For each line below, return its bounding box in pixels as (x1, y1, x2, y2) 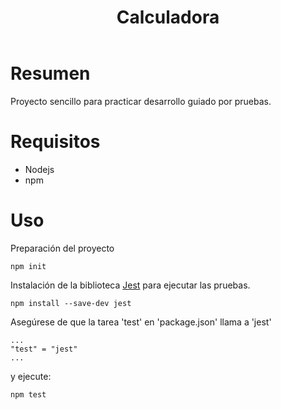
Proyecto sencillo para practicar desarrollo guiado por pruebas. (10, 95, 272, 107)
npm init (10, 261, 47, 271)
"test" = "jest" (10, 344, 78, 354)
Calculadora (116, 6, 220, 29)
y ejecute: (10, 370, 52, 382)
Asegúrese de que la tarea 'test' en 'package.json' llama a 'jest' (10, 316, 272, 328)
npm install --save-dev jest (10, 298, 132, 308)
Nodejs (24, 163, 55, 175)
